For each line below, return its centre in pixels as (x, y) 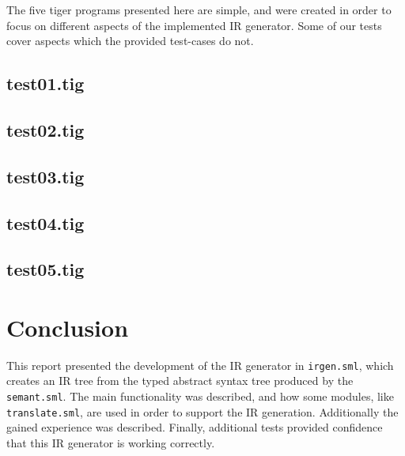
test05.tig (45, 269)
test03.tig (45, 176)
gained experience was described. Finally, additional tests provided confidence (195, 427)
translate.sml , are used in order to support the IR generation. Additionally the (202, 411)
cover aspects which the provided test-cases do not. (130, 41)
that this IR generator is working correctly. (111, 442)
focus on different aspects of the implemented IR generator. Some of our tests (194, 25)
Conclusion (68, 327)
